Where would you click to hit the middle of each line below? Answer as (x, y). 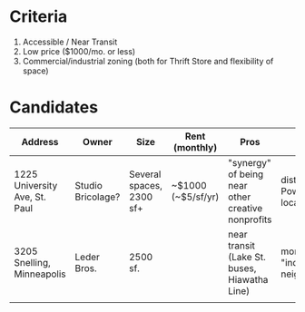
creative (246, 208)
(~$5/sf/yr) (195, 197)
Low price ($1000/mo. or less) (79, 51)
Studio (89, 185)
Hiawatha (248, 279)
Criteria (39, 17)
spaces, (146, 185)
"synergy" (250, 162)
